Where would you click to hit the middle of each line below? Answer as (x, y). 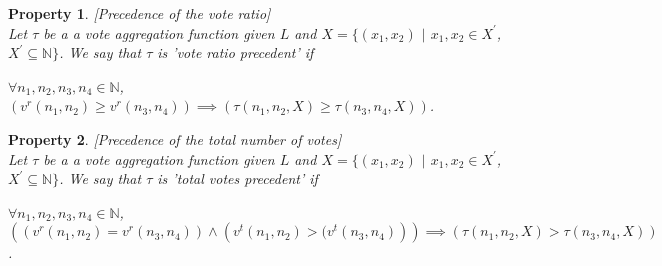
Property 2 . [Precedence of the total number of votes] (175, 138)
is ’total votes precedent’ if (237, 178)
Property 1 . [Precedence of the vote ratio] (139, 13)
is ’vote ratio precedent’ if (235, 52)
